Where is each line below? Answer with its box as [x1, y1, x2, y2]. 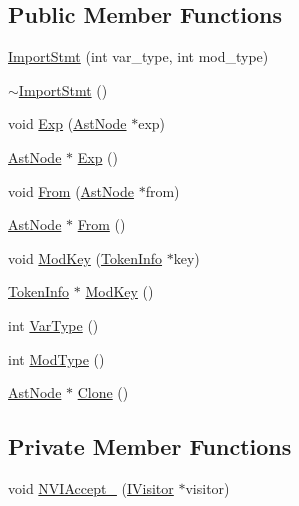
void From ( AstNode [8, 180, 134, 201]
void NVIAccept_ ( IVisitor [8, 477, 174, 498]
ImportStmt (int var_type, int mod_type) [8, 46, 269, 67]
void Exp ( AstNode [8, 113, 127, 134]
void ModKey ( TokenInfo [8, 247, 163, 268]
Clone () [77, 382, 129, 403]
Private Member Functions [8, 431, 292, 462]
